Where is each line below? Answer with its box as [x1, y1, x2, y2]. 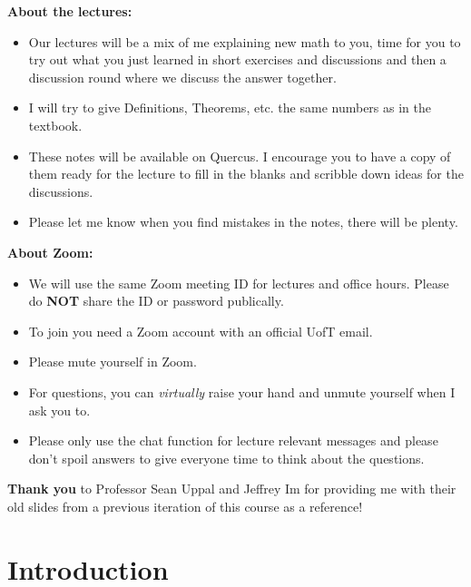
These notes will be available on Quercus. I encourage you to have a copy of [28, 146, 451, 165]
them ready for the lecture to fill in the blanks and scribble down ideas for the [28, 164, 464, 183]
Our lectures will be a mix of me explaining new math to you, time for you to [28, 32, 461, 51]
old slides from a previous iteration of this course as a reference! [7, 496, 363, 515]
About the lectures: [7, 2, 132, 20]
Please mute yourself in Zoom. [28, 352, 197, 371]
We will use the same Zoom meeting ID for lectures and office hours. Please [28, 273, 449, 292]
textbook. [28, 115, 83, 134]
